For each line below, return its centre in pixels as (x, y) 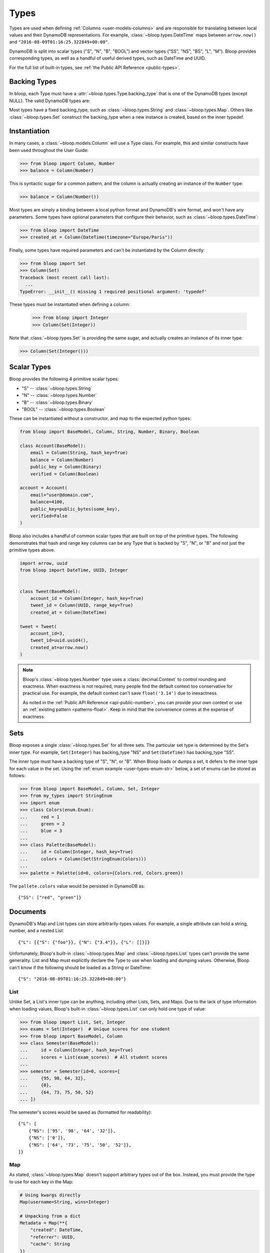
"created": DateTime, (57, 1230)
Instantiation (29, 131)
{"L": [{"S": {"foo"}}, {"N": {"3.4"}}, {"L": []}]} (84, 942)
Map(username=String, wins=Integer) (65, 1202)
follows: (17, 775)
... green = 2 (42, 824)
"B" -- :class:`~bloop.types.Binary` (57, 402)
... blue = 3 (41, 831)
